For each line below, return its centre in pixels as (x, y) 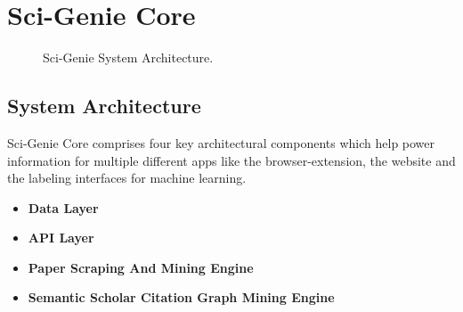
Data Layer (63, 207)
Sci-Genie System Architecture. (128, 57)
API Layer (61, 238)
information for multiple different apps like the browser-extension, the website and (231, 160)
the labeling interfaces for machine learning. (127, 178)
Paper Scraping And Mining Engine (141, 267)
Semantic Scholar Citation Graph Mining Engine (181, 297)
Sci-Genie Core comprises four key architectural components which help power (221, 142)
